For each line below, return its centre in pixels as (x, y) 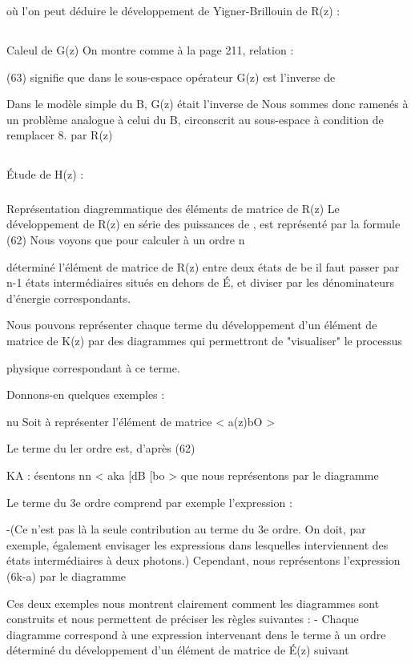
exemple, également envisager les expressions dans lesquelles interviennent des (197, 544)
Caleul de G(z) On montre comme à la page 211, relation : (150, 49)
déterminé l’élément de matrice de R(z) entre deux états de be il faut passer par (203, 266)
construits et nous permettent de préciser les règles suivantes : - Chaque (183, 619)
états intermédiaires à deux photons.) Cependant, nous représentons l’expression (203, 560)
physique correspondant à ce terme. (93, 367)
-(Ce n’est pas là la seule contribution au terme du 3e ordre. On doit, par (186, 529)
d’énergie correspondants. (69, 298)
